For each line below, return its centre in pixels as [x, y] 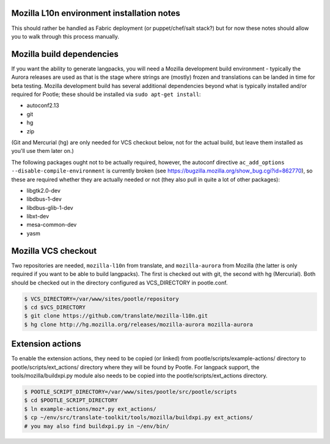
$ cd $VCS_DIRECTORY [55, 307]
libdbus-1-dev [44, 199]
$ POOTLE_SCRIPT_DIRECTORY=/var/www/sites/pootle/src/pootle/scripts [130, 392]
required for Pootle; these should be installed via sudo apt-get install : [106, 94]
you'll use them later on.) [43, 151]
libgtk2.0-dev [44, 190]
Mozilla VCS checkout [54, 251]
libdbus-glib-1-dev [50, 207]
